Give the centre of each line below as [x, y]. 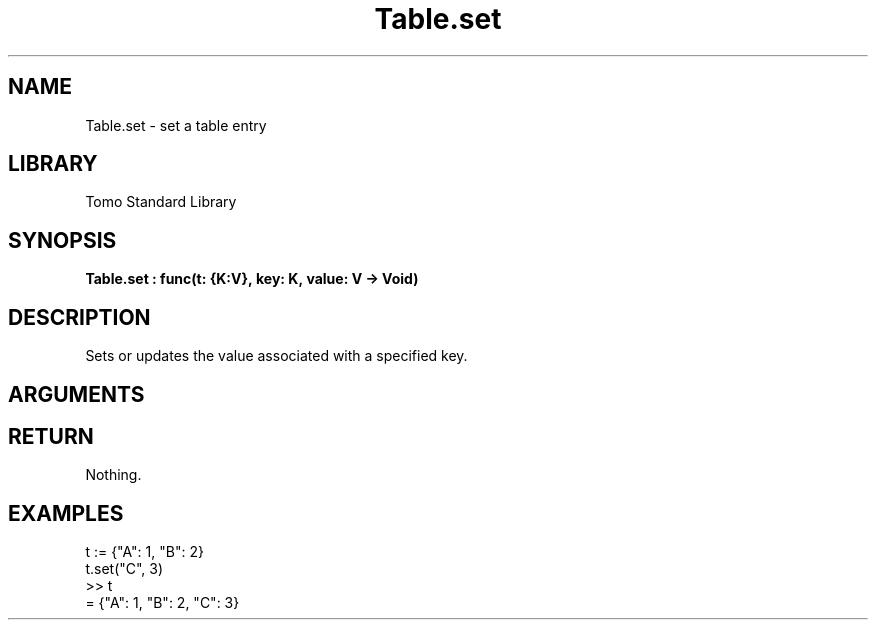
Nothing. [113, 475]
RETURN [51, 436]
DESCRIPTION [79, 317]
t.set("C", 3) [124, 569]
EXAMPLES [66, 513]
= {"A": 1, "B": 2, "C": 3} [162, 603]
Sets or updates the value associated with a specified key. [276, 356]
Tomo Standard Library [161, 202]
